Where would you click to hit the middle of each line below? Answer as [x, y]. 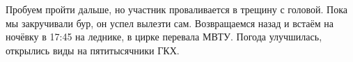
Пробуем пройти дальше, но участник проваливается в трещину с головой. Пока [177, 9]
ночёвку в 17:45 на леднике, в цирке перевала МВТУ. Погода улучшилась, [164, 37]
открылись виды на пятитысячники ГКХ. [93, 50]
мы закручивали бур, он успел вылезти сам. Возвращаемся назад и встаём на [170, 23]
